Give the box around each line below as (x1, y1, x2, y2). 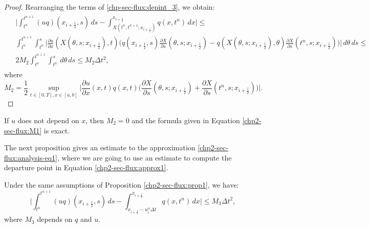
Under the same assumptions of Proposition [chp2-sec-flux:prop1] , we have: (4, 179, 239, 190)
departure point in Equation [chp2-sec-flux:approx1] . (4, 162, 168, 173)
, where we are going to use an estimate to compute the (57, 152, 232, 163)
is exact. (43, 125, 70, 135)
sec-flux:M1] (4, 125, 42, 135)
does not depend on (17, 115, 79, 125)
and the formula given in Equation (132, 115, 240, 125)
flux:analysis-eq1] (4, 152, 58, 163)
